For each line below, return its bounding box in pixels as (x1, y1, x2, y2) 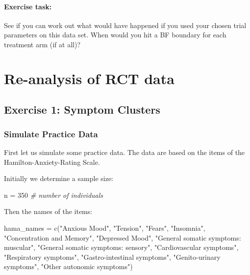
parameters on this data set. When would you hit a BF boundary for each (4, 30, 226, 40)
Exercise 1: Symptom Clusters (4, 102, 160, 117)
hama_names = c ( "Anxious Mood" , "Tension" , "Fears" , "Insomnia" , (4, 222, 205, 233)
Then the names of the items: (4, 206, 93, 216)
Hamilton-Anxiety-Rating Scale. (4, 156, 100, 167)
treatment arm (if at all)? (4, 39, 81, 49)
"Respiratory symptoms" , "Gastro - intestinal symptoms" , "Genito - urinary (4, 251, 221, 262)
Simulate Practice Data (4, 127, 98, 140)
